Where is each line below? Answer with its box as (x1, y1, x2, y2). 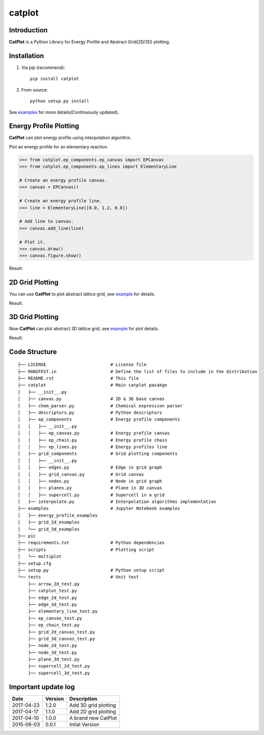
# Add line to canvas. (19, 218, 74, 224)
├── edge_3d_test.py (27, 601, 77, 607)
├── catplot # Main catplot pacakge (18, 382, 167, 388)
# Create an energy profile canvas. (19, 177, 108, 183)
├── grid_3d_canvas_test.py (27, 636, 95, 641)
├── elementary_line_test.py (27, 609, 98, 614)
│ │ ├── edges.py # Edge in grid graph (18, 465, 162, 470)
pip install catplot (30, 76, 79, 82)
